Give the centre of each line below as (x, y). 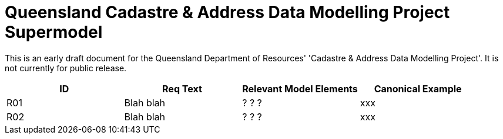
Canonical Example (418, 88)
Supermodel (54, 32)
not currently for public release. (66, 68)
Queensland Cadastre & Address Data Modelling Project (227, 12)
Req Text (182, 88)
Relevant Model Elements (300, 88)
